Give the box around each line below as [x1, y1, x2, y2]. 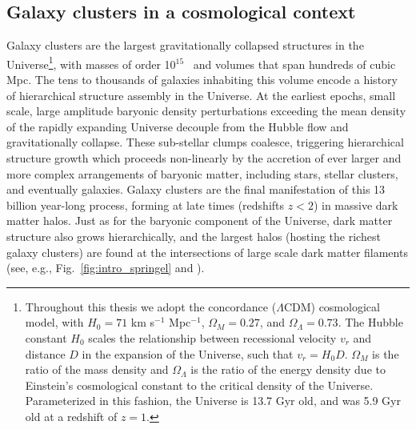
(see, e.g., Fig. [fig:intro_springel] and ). [6, 259, 205, 276]
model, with [25, 314, 84, 331]
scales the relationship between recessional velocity [88, 329, 337, 346]
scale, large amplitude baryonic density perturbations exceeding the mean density [6, 102, 406, 119]
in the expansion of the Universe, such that [82, 345, 294, 362]
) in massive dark [313, 196, 398, 213]
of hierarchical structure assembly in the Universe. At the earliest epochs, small [6, 86, 396, 103]
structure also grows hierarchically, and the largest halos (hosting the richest [6, 227, 381, 244]
